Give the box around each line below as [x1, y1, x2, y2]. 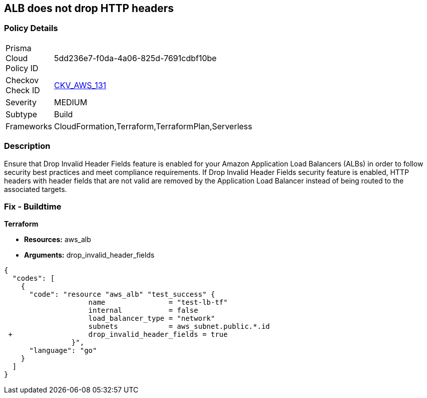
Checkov [6, 75, 39, 85]
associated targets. [4, 184, 67, 193]
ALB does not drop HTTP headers [4, 2, 174, 15]
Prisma [6, 43, 32, 53]
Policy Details [4, 23, 58, 34]
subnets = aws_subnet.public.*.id [88, 322, 270, 331]
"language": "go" [29, 346, 97, 355]
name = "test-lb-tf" [88, 298, 228, 307]
